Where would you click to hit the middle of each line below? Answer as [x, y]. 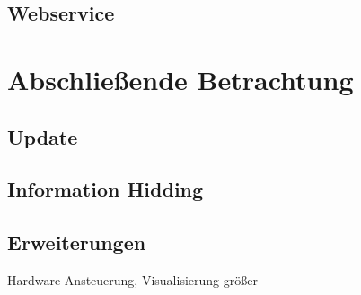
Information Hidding [106, 189]
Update [43, 136]
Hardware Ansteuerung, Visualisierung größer [132, 279]
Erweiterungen [77, 242]
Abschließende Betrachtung [180, 79]
